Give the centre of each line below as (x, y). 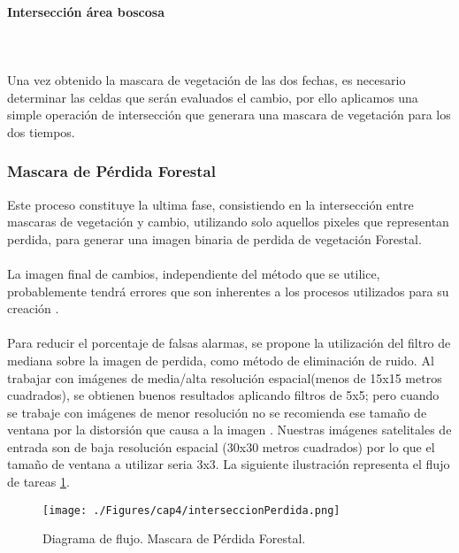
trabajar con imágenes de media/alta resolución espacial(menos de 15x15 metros (225, 377)
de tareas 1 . (38, 482)
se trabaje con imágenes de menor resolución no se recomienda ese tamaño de (217, 412)
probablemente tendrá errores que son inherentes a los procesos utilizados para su (228, 291)
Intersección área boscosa (86, 11)
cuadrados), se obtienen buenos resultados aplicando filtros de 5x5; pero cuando (223, 395)
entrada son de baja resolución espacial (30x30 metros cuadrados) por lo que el (221, 446)
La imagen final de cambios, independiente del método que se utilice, (194, 273)
